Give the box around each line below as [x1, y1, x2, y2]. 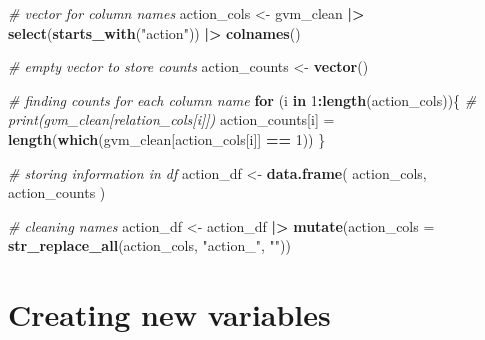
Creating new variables [8, 294, 331, 335]
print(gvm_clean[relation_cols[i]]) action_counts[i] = [8, 109, 335, 130]
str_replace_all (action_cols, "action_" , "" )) [8, 235, 291, 256]
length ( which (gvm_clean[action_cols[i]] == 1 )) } [8, 128, 326, 149]
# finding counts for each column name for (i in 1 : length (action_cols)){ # [8, 89, 477, 110]
